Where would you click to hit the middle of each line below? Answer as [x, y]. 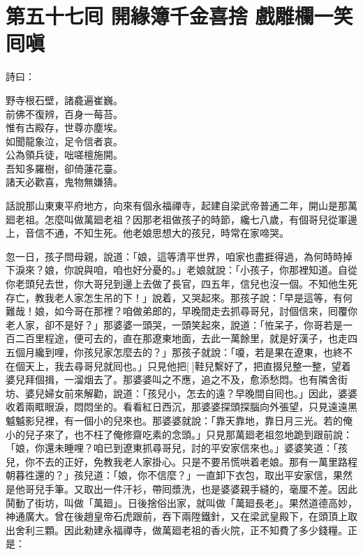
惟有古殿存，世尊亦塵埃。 [64, 127]
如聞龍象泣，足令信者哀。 [64, 141]
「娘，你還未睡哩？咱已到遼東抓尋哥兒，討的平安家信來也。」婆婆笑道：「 [172, 448]
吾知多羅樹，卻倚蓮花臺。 [64, 168]
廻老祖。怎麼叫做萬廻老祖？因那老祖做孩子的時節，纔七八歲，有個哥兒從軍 [177, 219]
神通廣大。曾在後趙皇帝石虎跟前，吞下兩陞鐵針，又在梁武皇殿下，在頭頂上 [177, 516]
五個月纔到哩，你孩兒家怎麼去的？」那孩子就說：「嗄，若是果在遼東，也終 [174, 352]
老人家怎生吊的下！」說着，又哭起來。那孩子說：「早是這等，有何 [203, 297]
